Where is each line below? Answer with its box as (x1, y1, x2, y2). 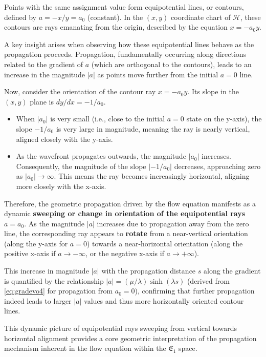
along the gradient (203, 265, 261, 276)
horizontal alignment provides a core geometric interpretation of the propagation (4, 332, 257, 343)
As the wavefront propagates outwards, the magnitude (16, 151, 186, 161)
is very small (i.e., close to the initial (50, 113, 165, 124)
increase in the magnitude (4, 69, 85, 79)
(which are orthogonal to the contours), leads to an (91, 58, 252, 69)
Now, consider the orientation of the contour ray (4, 86, 156, 97)
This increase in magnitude (4, 265, 89, 276)
